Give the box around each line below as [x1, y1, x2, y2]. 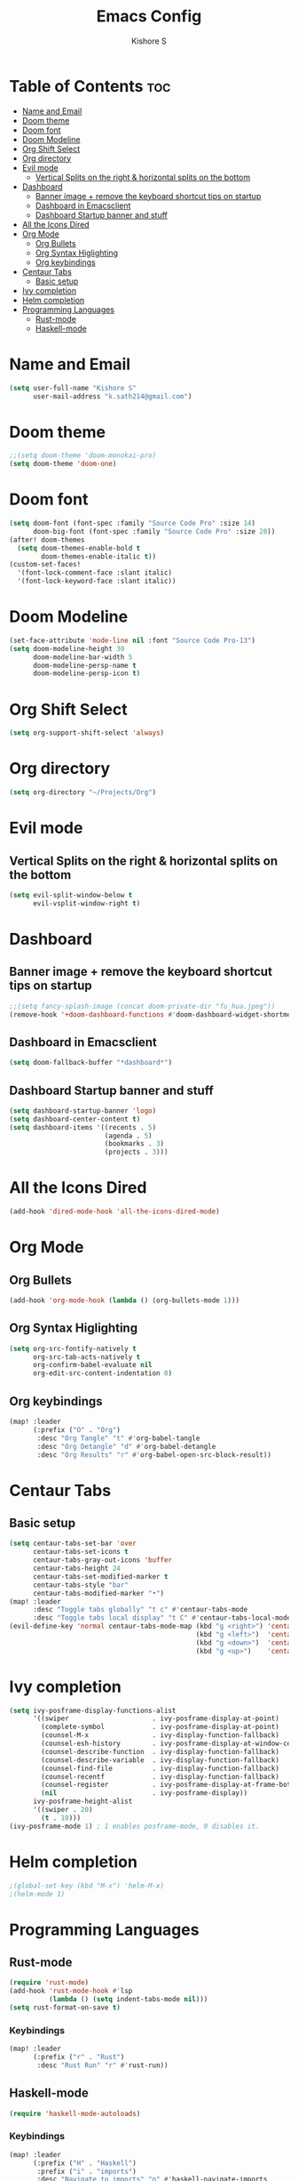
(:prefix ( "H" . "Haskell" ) [32, 2159, 137, 2168]
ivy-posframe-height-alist [32, 1797, 133, 1807]
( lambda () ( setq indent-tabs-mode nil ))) [48, 1995, 208, 2004]
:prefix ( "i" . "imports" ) [36, 2167, 137, 2176]
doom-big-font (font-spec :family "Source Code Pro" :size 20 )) [32, 527, 276, 535]
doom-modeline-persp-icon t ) [32, 669, 141, 678]
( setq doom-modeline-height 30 [9, 644, 125, 653]
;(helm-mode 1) [9, 1889, 66, 1898]
